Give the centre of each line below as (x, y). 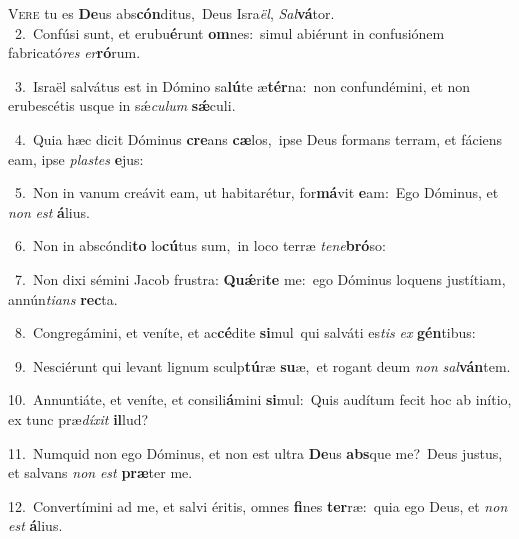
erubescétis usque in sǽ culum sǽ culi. (122, 105)
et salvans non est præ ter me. (100, 472)
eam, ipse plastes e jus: (76, 158)
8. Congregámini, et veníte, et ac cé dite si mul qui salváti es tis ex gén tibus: (245, 332)
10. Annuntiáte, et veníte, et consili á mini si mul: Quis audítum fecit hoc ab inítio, (260, 399)
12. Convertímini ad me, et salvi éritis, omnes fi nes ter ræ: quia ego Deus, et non (258, 505)
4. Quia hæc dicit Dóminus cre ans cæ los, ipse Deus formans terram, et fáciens (258, 138)
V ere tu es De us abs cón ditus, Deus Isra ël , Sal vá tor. (171, 13)
